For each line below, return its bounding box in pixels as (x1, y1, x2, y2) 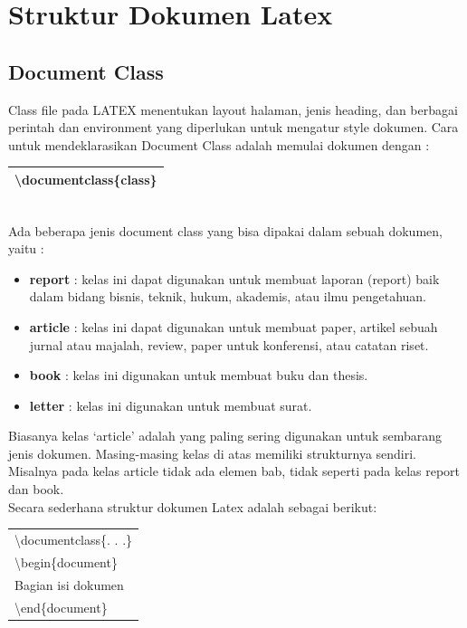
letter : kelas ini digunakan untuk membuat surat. (29, 395, 312, 414)
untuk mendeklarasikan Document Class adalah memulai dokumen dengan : (8, 135, 430, 154)
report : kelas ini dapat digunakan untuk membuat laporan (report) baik (29, 269, 440, 288)
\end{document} (14, 597, 108, 616)
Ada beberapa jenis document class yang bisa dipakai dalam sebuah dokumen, (8, 221, 443, 240)
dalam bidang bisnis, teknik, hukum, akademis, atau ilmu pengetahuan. (29, 287, 426, 306)
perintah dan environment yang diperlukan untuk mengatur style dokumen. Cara (8, 118, 459, 137)
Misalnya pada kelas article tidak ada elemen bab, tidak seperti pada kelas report (8, 461, 461, 481)
